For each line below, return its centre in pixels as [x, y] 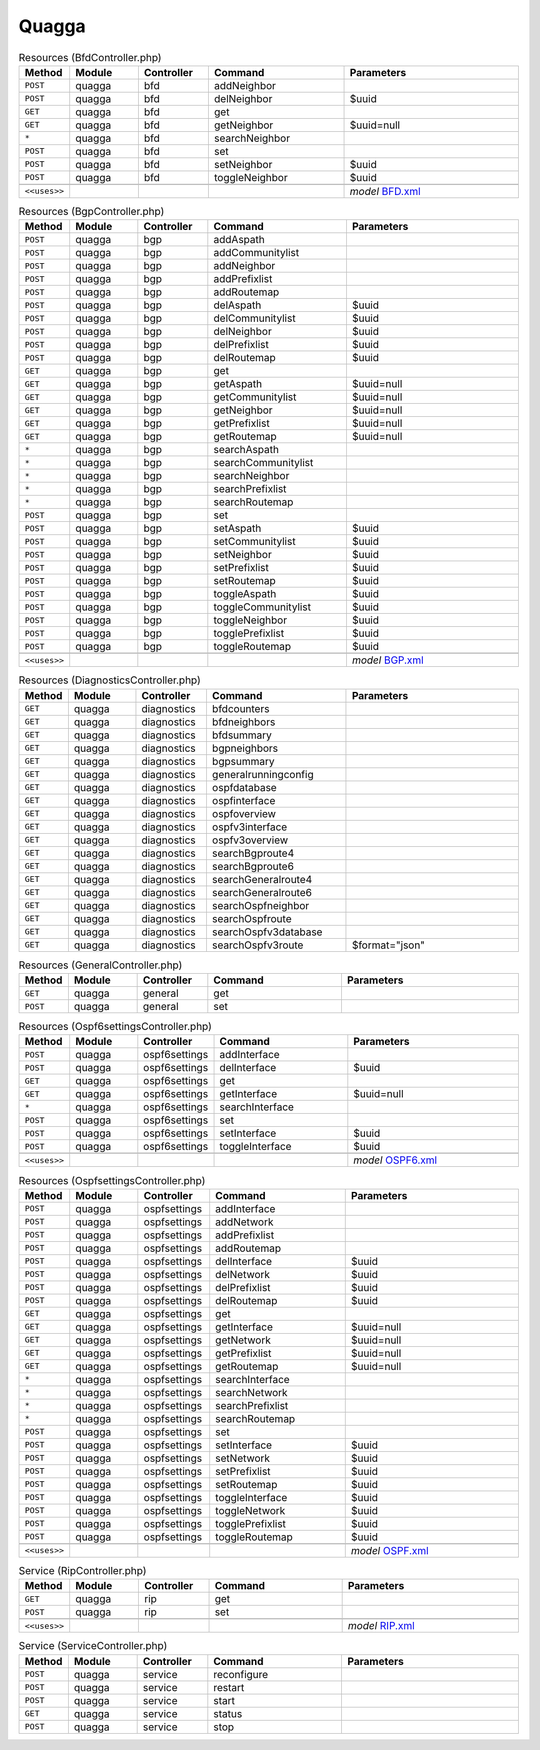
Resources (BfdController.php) [90, 57]
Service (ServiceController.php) [93, 1646]
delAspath [237, 305]
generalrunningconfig [262, 774]
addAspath [239, 240]
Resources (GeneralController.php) [100, 965]
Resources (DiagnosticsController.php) [110, 680]
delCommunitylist [254, 318]
